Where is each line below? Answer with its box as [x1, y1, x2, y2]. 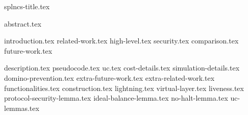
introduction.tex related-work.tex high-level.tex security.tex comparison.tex [4, 35, 239, 46]
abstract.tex [4, 18, 41, 29]
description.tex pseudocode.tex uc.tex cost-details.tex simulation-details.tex [4, 62, 240, 73]
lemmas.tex [4, 102, 39, 113]
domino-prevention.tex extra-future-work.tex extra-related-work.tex [4, 72, 215, 83]
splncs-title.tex [4, 1, 50, 11]
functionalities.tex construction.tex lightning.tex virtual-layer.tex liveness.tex [4, 82, 244, 93]
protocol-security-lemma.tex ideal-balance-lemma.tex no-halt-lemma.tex [4, 93, 228, 103]
